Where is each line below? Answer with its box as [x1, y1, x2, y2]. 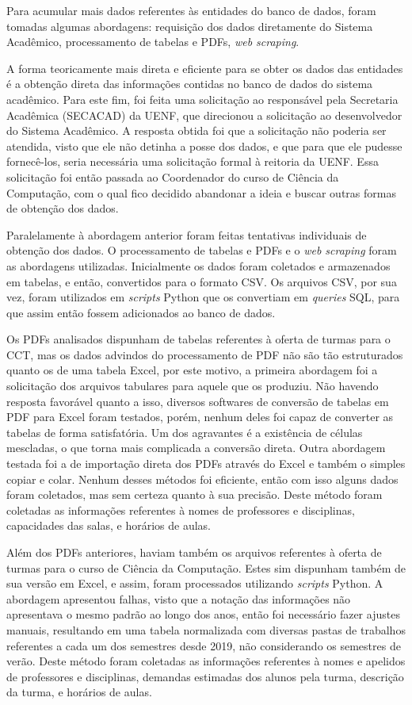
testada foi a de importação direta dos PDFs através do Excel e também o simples [6, 455, 406, 472]
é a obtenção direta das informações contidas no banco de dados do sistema [6, 75, 373, 92]
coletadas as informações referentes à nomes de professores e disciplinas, [6, 501, 355, 518]
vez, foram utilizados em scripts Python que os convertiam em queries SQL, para [6, 289, 400, 305]
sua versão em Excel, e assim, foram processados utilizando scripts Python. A [6, 575, 383, 592]
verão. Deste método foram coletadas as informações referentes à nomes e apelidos [6, 653, 406, 669]
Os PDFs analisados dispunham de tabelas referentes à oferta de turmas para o [6, 331, 391, 347]
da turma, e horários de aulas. [6, 684, 152, 700]
